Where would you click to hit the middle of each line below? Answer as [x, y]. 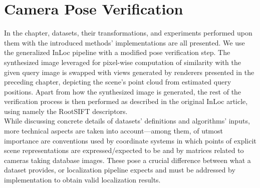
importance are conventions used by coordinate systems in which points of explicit [130, 140]
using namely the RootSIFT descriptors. [66, 111]
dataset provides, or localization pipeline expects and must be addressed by [120, 170]
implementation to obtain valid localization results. [82, 180]
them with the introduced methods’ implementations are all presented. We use [124, 42]
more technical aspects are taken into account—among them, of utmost [113, 131]
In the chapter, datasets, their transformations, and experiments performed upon [128, 33]
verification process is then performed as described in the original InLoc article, [126, 101]
